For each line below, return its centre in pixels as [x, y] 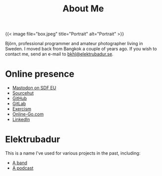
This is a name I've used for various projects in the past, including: [73, 153]
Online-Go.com [28, 114]
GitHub [20, 98]
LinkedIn [21, 119]
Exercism [22, 109]
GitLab [19, 104]
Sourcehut [23, 93]
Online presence [40, 74]
